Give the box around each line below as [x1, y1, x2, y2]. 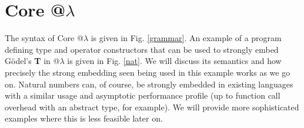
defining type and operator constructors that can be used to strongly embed [5, 43, 279, 55]
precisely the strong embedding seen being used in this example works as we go [5, 66, 290, 78]
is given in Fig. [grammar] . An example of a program [91, 32, 282, 44]
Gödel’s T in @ [5, 55, 60, 67]
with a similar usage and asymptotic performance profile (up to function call [5, 89, 280, 102]
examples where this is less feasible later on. [5, 112, 163, 124]
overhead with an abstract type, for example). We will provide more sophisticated [5, 100, 299, 113]
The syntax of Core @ [5, 32, 83, 44]
